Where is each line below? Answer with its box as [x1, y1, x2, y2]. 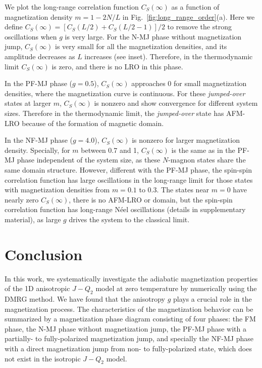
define [5, 21, 23, 32]
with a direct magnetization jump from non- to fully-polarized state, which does [5, 343, 252, 353]
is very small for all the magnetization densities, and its [55, 41, 227, 52]
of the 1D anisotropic [5, 283, 70, 294]
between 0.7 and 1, [81, 144, 139, 155]
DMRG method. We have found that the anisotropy [5, 293, 165, 304]
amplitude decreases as [5, 51, 75, 61]
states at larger [5, 98, 51, 108]
